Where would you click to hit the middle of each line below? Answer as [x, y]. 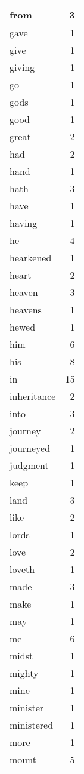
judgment [29, 465]
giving [22, 67]
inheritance [33, 396]
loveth [22, 569]
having [24, 223]
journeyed [30, 448]
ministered [32, 725]
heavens [26, 309]
